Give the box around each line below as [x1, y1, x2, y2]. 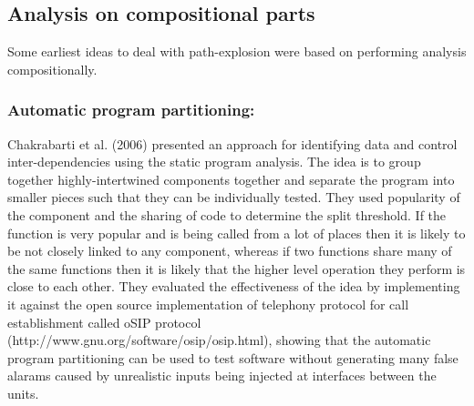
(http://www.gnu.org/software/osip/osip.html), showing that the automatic [7, 330, 431, 350]
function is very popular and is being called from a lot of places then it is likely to [7, 223, 466, 242]
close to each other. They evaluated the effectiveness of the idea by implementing [7, 277, 460, 296]
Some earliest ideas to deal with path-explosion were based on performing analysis [7, 42, 467, 61]
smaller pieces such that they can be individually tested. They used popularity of [7, 188, 460, 207]
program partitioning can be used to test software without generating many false [7, 348, 459, 367]
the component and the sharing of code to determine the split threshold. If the [7, 205, 447, 224]
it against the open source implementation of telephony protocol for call [7, 294, 409, 313]
